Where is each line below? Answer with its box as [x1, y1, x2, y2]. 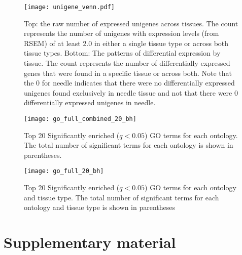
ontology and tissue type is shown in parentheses [24, 202, 175, 212]
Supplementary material [4, 232, 176, 252]
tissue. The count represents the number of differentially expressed [24, 58, 230, 68]
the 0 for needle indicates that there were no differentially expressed [24, 77, 235, 88]
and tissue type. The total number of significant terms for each [24, 192, 219, 202]
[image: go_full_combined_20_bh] [24, 115, 136, 122]
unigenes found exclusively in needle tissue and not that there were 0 [24, 87, 238, 98]
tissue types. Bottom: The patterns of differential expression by [24, 48, 221, 58]
